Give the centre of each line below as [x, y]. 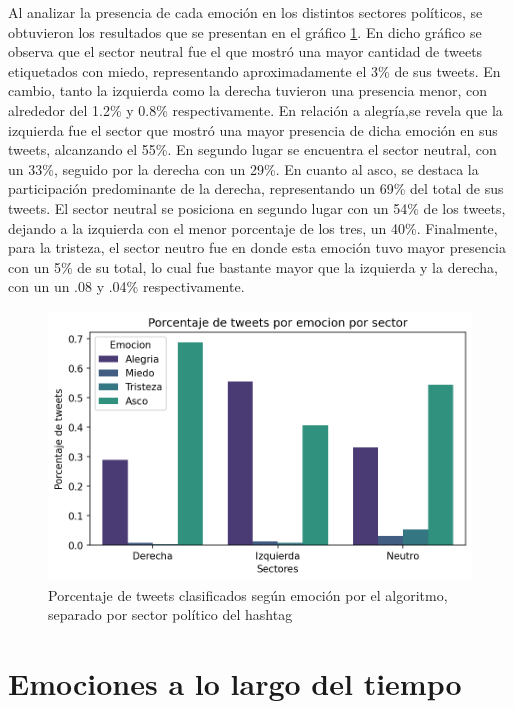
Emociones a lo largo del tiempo [235, 683]
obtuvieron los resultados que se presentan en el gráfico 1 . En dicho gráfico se [245, 31]
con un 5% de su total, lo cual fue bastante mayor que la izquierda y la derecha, [253, 266]
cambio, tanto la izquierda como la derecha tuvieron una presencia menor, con [247, 90]
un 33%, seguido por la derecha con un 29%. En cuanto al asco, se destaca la [243, 168]
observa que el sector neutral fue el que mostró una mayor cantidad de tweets [245, 51]
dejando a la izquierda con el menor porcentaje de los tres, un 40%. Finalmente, [253, 227]
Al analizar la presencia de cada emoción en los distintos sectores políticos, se [245, 12]
